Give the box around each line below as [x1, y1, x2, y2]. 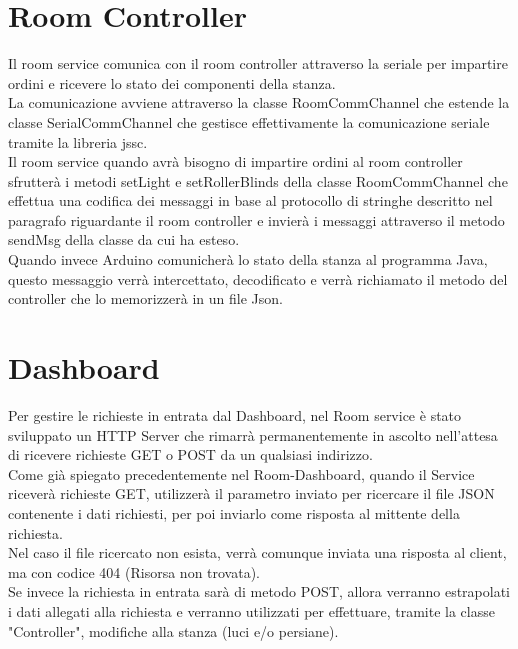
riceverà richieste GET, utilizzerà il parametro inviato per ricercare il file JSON [8, 483, 495, 504]
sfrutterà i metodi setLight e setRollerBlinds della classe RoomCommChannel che [8, 170, 508, 191]
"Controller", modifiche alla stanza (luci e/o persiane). [8, 620, 339, 641]
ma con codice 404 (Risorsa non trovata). [8, 561, 261, 582]
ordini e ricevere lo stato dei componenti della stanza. [8, 72, 336, 93]
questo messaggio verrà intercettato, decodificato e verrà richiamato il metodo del [8, 268, 508, 289]
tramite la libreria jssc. [8, 131, 148, 152]
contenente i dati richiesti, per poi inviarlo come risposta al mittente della [8, 502, 460, 523]
